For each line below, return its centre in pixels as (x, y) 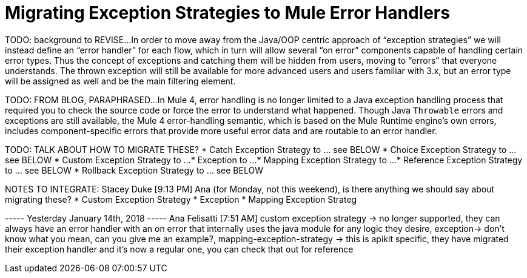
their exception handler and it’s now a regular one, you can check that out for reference (179, 249)
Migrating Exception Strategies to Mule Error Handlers (227, 13)
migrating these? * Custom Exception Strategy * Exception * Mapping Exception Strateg (181, 199)
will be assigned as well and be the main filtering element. (120, 81)
